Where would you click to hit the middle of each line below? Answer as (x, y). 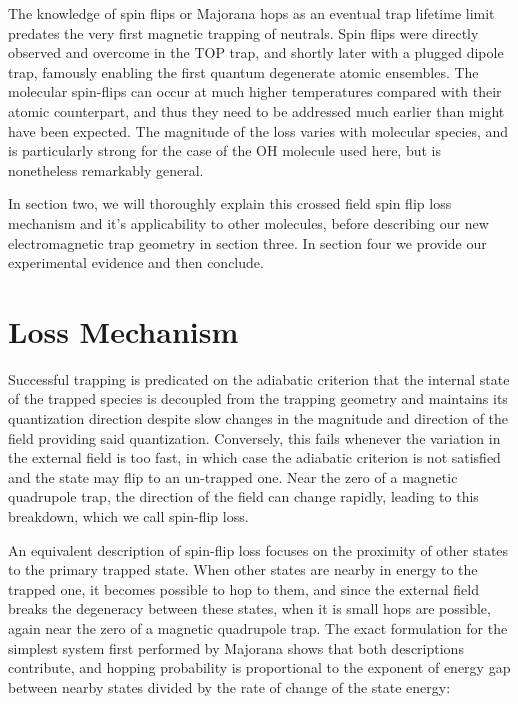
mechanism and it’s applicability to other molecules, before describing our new (248, 222)
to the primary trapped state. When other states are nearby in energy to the (243, 569)
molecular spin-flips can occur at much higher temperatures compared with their (255, 91)
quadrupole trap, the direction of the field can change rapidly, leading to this (243, 496)
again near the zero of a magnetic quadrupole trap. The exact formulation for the (258, 627)
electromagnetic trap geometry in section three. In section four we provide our (247, 242)
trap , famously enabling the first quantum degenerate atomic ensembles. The (243, 71)
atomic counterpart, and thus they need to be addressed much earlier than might (256, 110)
